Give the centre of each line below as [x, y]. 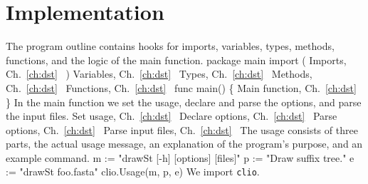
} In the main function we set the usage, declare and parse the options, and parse [184, 102]
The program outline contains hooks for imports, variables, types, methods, [170, 46]
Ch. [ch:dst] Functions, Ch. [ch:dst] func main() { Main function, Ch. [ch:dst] [181, 87]
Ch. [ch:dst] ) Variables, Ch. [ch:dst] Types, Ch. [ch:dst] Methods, [159, 74]
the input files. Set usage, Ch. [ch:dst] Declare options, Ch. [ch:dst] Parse [172, 116]
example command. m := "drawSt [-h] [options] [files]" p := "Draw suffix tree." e [180, 157]
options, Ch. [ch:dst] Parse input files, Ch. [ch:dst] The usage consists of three [182, 129]
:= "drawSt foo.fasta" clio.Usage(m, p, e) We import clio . [133, 172]
